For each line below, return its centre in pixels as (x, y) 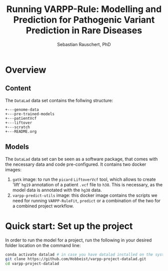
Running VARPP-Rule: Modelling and (84, 9)
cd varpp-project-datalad (32, 264)
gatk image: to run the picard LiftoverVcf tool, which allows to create (84, 179)
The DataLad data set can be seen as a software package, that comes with (81, 159)
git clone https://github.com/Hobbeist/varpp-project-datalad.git (76, 259)
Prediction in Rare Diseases (84, 31)
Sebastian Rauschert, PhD (84, 44)
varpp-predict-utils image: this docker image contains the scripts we (85, 195)
